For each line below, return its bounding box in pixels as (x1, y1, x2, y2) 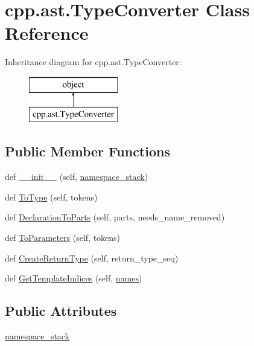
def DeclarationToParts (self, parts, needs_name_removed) (5, 211, 225, 223)
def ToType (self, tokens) (5, 190, 98, 203)
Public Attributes (5, 301, 117, 320)
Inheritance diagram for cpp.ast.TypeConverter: (5, 56, 182, 68)
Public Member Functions (5, 142, 170, 161)
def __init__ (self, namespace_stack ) (5, 170, 148, 183)
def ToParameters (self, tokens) (5, 231, 121, 244)
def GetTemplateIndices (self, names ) (5, 272, 142, 284)
